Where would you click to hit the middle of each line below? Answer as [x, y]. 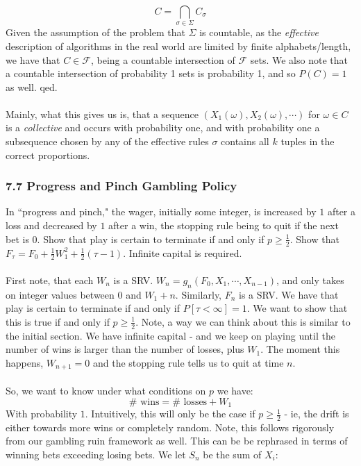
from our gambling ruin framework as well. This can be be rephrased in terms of [177, 441]
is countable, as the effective [259, 32]
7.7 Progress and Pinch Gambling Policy [121, 186]
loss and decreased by [51, 225]
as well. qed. [32, 86]
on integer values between [60, 294]
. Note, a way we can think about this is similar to [243, 321]
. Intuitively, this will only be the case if [170, 414]
